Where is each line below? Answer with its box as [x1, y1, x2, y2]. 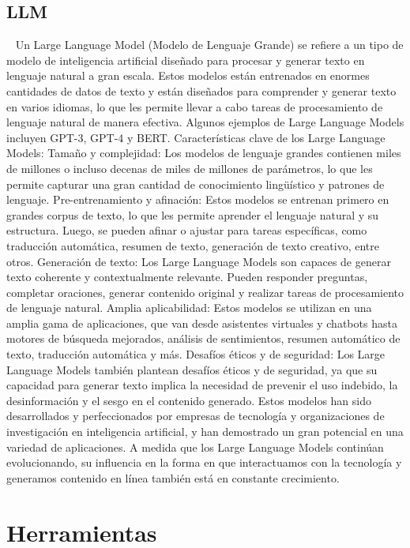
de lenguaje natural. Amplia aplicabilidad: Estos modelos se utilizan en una [6, 299, 372, 316]
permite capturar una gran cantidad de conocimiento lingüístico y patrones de [6, 175, 385, 192]
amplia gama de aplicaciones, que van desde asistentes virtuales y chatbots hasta [6, 314, 397, 331]
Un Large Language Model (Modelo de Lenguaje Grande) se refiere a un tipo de [15, 36, 404, 53]
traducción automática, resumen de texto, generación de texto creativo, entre [6, 237, 379, 253]
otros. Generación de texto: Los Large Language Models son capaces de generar [6, 253, 391, 269]
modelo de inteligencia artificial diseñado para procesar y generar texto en [6, 51, 365, 68]
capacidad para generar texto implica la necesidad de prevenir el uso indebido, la [6, 377, 398, 393]
